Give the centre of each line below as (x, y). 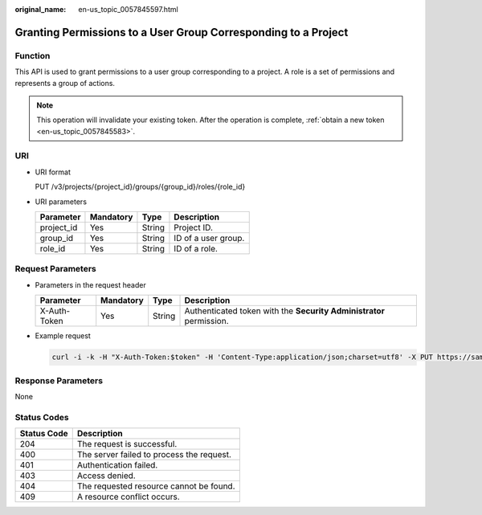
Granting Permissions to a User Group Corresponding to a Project (182, 32)
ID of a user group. (209, 239)
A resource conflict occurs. (128, 497)
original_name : (41, 9)
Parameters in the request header (90, 284)
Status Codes (42, 417)
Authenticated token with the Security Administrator (284, 311)
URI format (53, 172)
